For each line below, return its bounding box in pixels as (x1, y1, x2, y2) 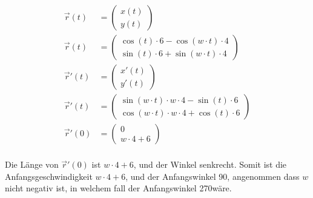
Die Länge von (5, 158, 59, 171)
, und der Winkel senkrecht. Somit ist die (133, 158, 287, 171)
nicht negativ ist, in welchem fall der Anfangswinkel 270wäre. (5, 182, 232, 194)
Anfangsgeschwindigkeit (5, 170, 93, 182)
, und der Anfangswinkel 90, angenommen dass (125, 170, 300, 182)
